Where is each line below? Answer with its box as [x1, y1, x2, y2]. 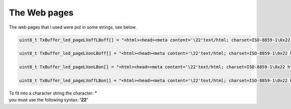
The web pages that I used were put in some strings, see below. [9, 24, 137, 30]
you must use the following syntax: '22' [9, 97, 88, 103]
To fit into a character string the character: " [9, 90, 97, 96]
